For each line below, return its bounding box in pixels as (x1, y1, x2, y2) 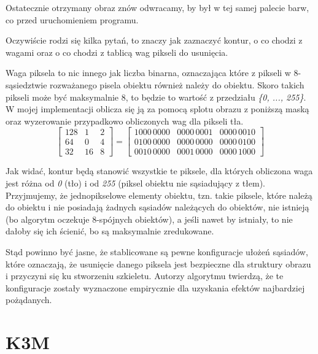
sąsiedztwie (6, 78, 47, 91)
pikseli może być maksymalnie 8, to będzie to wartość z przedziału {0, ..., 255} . (6, 90, 306, 103)
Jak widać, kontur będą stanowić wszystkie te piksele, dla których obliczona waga (6, 164, 313, 177)
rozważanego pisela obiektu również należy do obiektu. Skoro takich (50, 78, 304, 91)
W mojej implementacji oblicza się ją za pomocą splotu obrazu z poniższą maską (6, 102, 309, 115)
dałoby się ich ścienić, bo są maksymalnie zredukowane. (6, 225, 214, 237)
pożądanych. (6, 293, 52, 306)
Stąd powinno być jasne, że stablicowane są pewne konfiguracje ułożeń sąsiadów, (6, 245, 308, 258)
